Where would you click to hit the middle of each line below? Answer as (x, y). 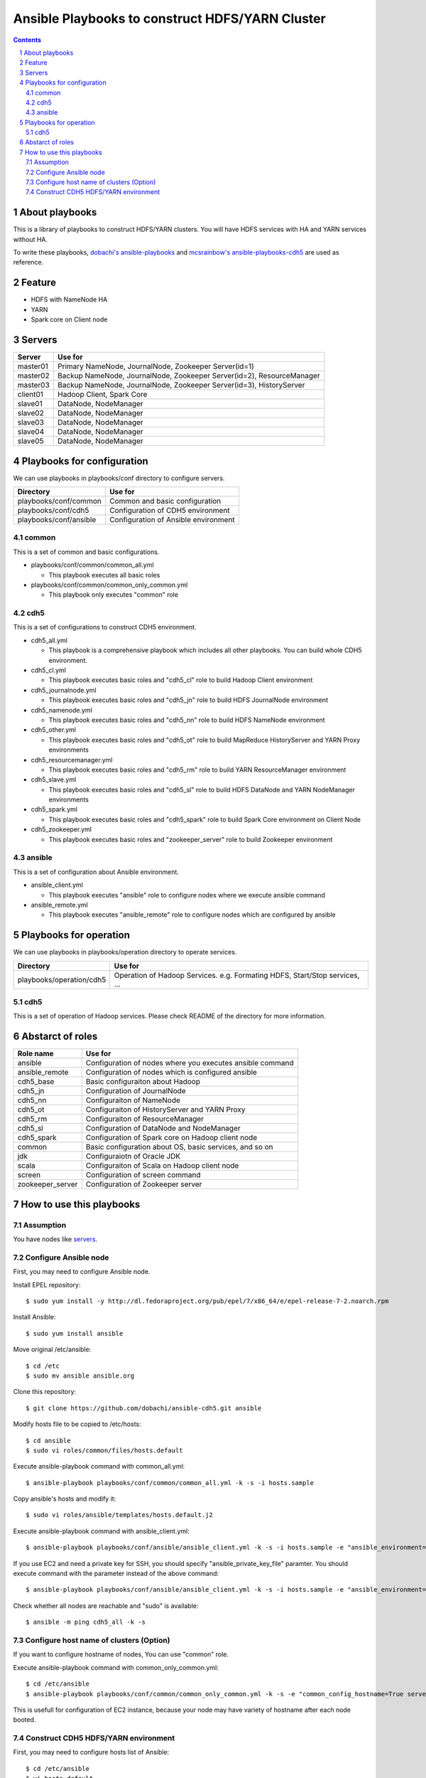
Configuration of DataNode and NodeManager (163, 1129)
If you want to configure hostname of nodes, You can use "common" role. (121, 1654)
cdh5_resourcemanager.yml (72, 760)
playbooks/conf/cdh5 (53, 510)
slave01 (30, 404)
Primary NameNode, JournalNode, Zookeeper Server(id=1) (156, 366)
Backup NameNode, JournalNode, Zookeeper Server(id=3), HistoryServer (181, 385)
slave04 (31, 432)
